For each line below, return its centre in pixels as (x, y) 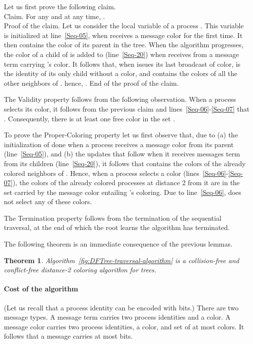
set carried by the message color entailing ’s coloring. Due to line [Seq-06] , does (123, 192)
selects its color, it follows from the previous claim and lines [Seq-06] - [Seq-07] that (127, 108)
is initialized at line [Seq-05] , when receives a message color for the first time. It (123, 35)
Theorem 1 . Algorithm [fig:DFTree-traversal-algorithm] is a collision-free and (122, 260)
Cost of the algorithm (41, 289)
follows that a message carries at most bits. (68, 336)
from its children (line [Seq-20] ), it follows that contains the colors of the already (125, 163)
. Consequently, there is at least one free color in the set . (89, 118)
